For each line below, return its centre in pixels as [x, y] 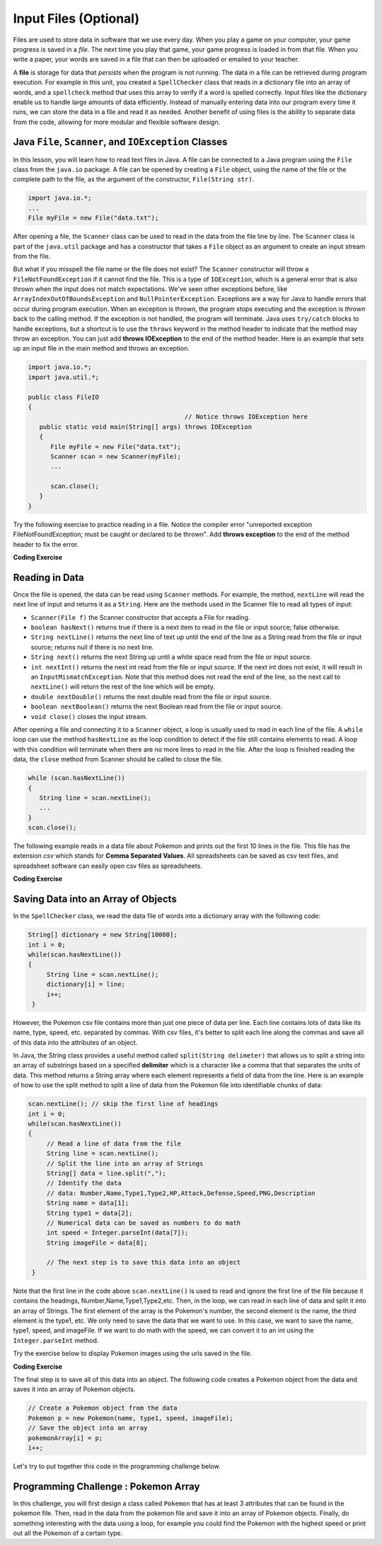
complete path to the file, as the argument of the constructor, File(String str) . [134, 179]
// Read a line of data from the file [114, 1143]
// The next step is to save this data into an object [144, 1262]
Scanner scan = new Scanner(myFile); [116, 456]
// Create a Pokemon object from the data [103, 1408]
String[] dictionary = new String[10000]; [103, 935]
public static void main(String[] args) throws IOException [146, 426]
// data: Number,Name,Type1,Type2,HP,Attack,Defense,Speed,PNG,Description [181, 1193]
